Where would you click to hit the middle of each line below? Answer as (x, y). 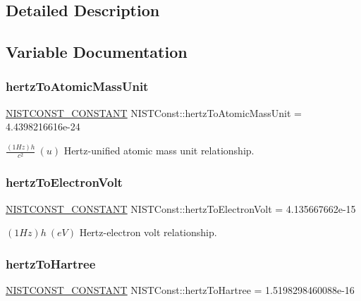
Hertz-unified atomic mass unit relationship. (159, 150)
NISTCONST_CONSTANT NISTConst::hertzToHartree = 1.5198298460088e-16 (180, 290)
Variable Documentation (97, 52)
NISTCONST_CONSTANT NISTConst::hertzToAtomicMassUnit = (154, 112)
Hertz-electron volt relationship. (148, 232)
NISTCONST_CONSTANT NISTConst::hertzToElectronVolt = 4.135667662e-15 (181, 208)
